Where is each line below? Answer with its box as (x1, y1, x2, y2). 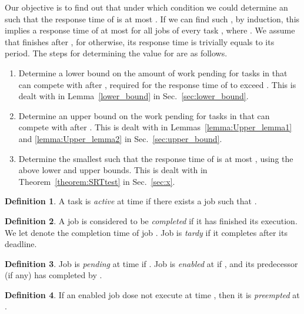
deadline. (5, 238, 37, 250)
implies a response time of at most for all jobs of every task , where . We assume (5, 24, 295, 36)
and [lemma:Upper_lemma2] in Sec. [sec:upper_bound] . (18, 132, 222, 144)
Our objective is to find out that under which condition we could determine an (5, 1, 288, 13)
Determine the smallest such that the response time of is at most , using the (18, 152, 293, 164)
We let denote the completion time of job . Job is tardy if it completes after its (5, 226, 288, 238)
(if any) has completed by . (5, 269, 102, 281)
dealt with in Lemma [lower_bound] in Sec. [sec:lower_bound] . (18, 90, 249, 102)
